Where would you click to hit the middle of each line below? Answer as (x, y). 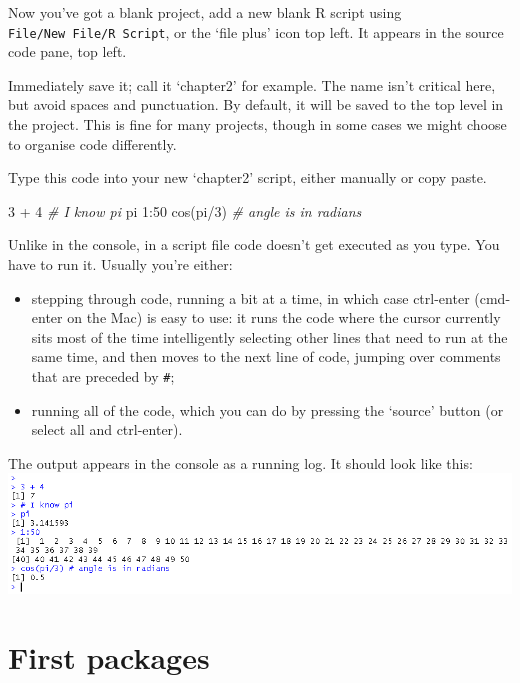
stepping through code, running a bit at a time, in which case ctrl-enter (250, 297)
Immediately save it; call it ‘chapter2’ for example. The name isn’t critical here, (252, 84)
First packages (109, 656)
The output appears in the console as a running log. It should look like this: (240, 462)
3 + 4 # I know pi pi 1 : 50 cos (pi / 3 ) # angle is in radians (185, 210)
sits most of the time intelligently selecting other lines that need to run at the (269, 336)
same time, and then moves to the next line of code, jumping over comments (266, 356)
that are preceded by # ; (103, 375)
